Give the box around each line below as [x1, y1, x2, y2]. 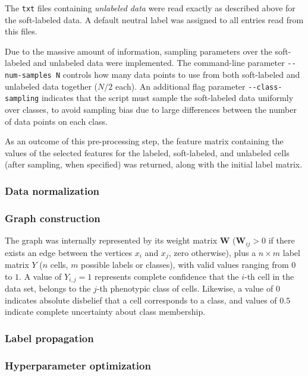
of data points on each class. [5, 115, 108, 127]
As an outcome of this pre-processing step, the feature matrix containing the [5, 135, 284, 147]
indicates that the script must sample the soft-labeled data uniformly [41, 91, 294, 104]
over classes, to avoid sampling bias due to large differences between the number [5, 103, 297, 116]
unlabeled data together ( [5, 80, 98, 92]
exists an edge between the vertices [5, 246, 133, 258]
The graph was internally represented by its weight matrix [5, 234, 218, 247]
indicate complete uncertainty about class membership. [5, 305, 206, 318]
